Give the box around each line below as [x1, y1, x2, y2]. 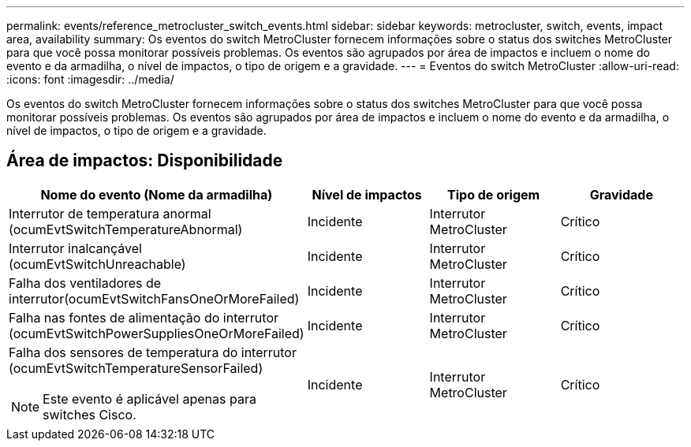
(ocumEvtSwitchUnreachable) [9, 255, 186, 272]
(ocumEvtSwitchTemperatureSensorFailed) [9, 359, 263, 376]
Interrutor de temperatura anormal [9, 205, 211, 222]
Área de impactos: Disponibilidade [6, 151, 283, 171]
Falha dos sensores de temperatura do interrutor [9, 344, 297, 360]
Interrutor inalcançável [9, 240, 142, 256]
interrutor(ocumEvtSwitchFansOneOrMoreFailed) [9, 290, 300, 307]
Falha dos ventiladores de [9, 274, 162, 291]
